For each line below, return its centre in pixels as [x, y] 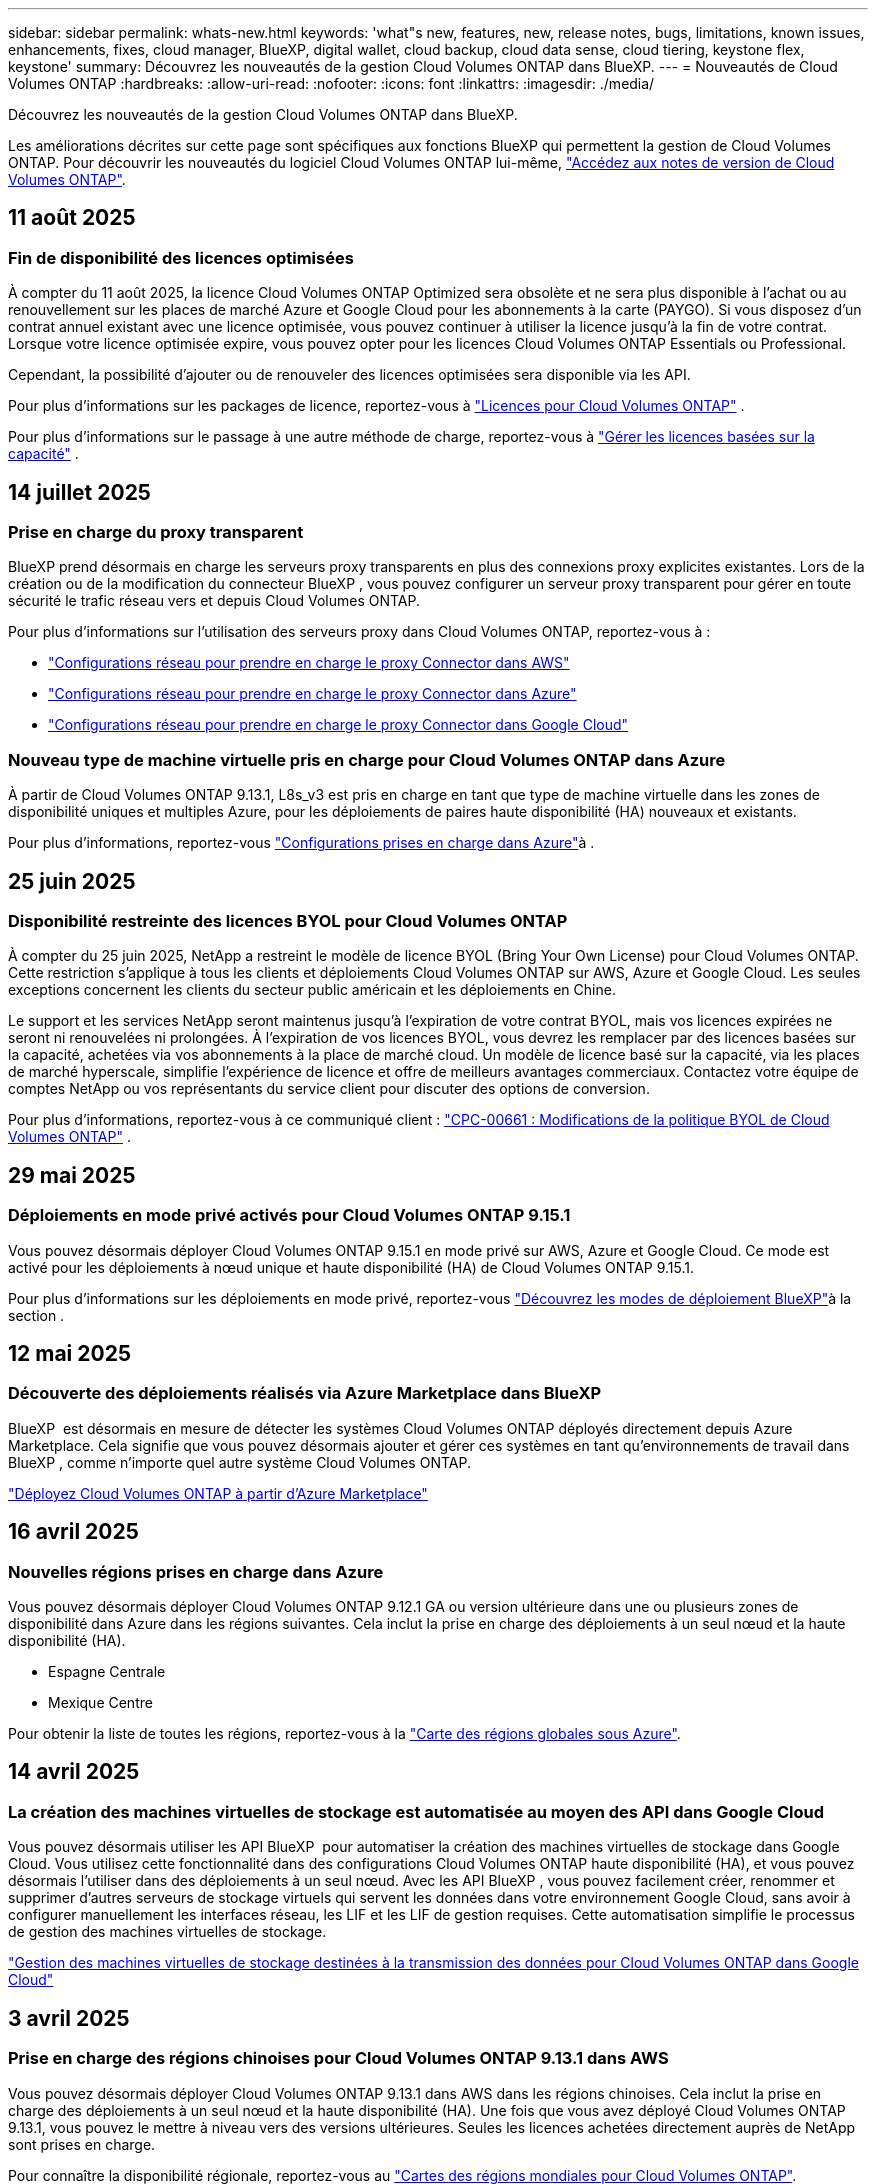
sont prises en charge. [82, 2144]
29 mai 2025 [72, 1175]
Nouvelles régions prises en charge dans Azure [196, 1571]
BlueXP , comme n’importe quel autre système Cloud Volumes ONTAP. [239, 1462]
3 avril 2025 [69, 2018]
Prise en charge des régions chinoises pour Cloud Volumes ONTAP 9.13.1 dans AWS [338, 2058]
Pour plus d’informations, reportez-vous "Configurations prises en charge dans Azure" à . [301, 843]
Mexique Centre [100, 1703]
